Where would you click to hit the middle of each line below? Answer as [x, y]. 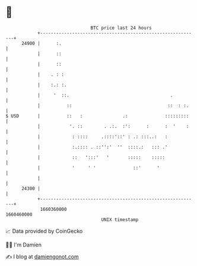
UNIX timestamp [120, 219]
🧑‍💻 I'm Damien [24, 245]
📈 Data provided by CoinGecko [44, 231]
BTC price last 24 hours [121, 28]
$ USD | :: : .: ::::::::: [97, 116]
